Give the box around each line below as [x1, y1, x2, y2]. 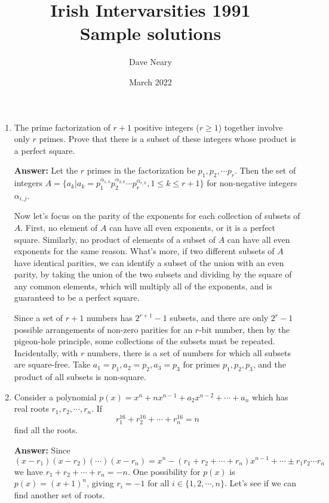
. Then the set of [234, 164, 296, 177]
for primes [183, 358, 220, 371]
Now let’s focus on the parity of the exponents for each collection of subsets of [14, 209, 300, 222]
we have [14, 465, 43, 477]
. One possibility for [127, 465, 201, 477]
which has [252, 390, 288, 403]
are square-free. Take [14, 358, 91, 371]
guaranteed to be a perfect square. [14, 291, 140, 304]
